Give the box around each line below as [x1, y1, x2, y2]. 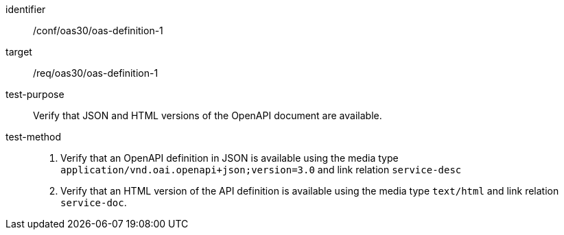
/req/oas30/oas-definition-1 [33, 67, 158, 79]
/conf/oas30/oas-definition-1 [33, 25, 163, 36]
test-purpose [5, 88, 64, 100]
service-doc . [60, 197, 127, 208]
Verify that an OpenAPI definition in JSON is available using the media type [60, 152, 399, 164]
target [5, 46, 32, 58]
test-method [5, 131, 61, 143]
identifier [5, 3, 46, 15]
